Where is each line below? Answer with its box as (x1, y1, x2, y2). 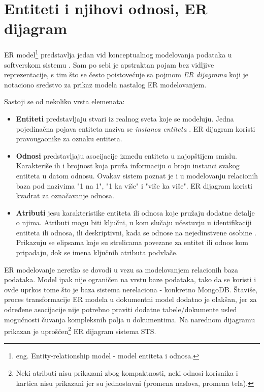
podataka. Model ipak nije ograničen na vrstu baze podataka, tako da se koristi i (4, 274, 256, 285)
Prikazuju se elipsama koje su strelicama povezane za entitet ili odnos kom (16, 237, 248, 248)
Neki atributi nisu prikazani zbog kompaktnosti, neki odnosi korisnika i (16, 368, 238, 378)
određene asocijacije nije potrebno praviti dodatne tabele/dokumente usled (4, 304, 237, 315)
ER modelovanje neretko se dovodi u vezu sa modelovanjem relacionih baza (4, 264, 239, 275)
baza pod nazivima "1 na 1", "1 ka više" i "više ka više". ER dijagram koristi (16, 180, 252, 191)
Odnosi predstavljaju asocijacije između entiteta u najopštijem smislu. (16, 150, 237, 161)
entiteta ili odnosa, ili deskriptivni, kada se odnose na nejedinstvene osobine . (16, 227, 256, 237)
